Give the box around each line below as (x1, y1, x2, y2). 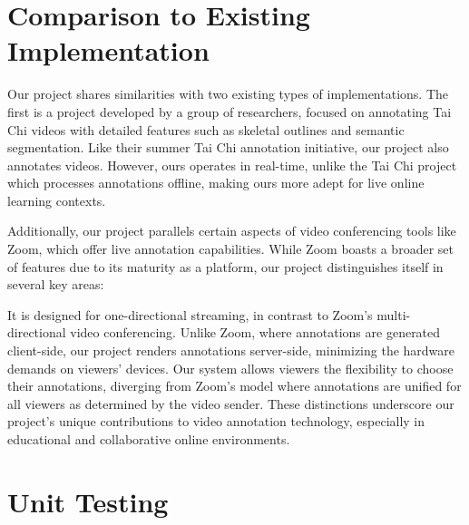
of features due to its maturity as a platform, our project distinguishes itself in (7, 257, 444, 276)
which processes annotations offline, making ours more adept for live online (7, 173, 425, 192)
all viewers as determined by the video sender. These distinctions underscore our (7, 394, 454, 413)
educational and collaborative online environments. (7, 430, 290, 448)
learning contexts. (7, 190, 106, 209)
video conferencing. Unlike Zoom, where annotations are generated (70, 323, 441, 342)
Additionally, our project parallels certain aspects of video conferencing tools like (7, 221, 456, 240)
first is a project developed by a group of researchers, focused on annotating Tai (7, 102, 452, 121)
